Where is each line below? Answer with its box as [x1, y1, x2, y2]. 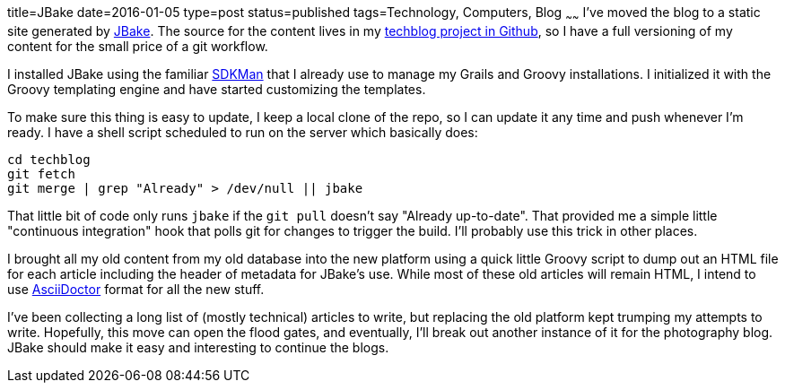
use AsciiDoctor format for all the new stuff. [7, 281, 265, 297]
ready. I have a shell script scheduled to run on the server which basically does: [7, 124, 478, 140]
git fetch [7, 166, 75, 181]
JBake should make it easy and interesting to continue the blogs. [7, 339, 389, 355]
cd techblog [7, 152, 91, 167]
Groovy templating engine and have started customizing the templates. [7, 81, 426, 97]
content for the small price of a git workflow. [7, 38, 268, 54]
